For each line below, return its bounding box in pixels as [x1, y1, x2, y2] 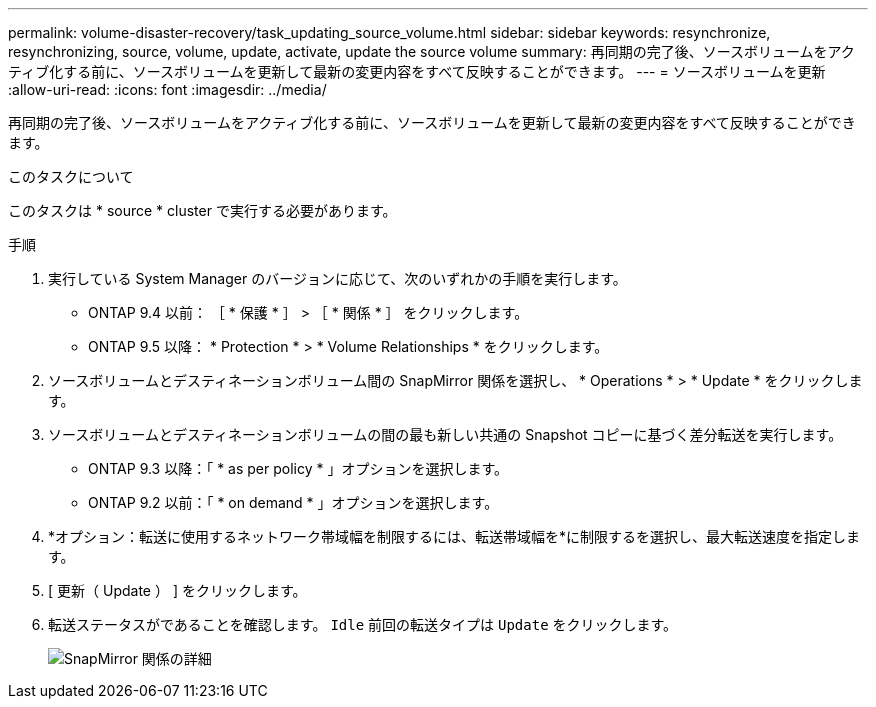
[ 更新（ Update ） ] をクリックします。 [48, 582, 307, 599]
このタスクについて [8, 168, 134, 185]
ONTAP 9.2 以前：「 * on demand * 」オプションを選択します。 [88, 494, 499, 511]
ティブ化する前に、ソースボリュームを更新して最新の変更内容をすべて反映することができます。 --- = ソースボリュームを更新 [8, 63, 826, 80]
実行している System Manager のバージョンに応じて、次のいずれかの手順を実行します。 [48, 270, 627, 287]
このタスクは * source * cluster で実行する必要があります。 [8, 202, 397, 219]
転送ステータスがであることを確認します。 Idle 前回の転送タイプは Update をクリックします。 [48, 616, 678, 633]
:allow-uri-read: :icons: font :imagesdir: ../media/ [8, 81, 327, 98]
